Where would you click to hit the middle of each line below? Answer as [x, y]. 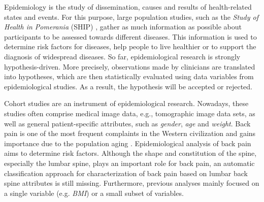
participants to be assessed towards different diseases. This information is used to [130, 36]
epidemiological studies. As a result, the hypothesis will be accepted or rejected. [128, 86]
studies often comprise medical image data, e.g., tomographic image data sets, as [130, 113]
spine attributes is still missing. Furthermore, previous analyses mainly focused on [132, 183]
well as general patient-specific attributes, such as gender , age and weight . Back [127, 123]
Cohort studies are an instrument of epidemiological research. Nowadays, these [126, 103]
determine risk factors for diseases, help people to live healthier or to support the [130, 46]
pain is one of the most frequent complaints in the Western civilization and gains [130, 133]
